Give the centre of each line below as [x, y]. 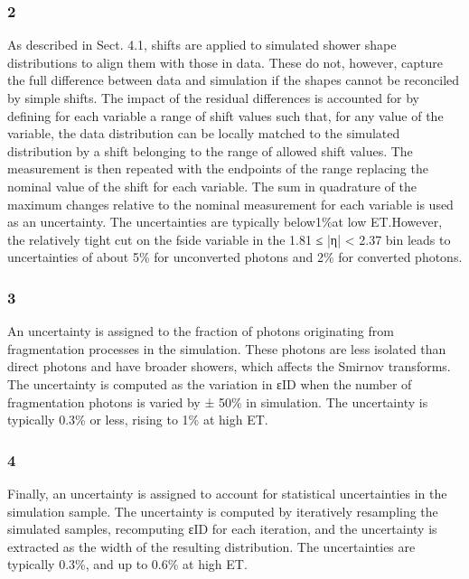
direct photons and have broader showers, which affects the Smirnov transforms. [229, 366]
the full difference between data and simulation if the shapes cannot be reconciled [234, 80]
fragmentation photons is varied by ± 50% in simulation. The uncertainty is [218, 402]
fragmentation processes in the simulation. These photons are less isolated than [227, 348]
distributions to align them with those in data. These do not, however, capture [225, 62]
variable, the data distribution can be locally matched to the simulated [204, 133]
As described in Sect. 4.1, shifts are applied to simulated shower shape [202, 45]
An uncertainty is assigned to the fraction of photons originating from [201, 331]
